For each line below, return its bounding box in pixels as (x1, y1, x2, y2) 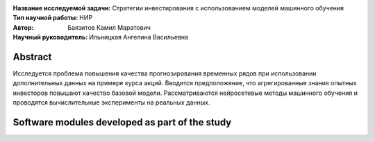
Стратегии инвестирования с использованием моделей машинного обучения (112, 4, 344, 12)
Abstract (12, 51, 52, 62)
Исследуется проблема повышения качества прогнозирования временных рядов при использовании (12, 69, 317, 78)
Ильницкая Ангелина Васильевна (89, 33, 189, 42)
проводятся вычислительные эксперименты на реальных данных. (12, 98, 210, 107)
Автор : (12, 23, 34, 31)
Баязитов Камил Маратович (67, 23, 151, 31)
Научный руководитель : (12, 33, 88, 42)
